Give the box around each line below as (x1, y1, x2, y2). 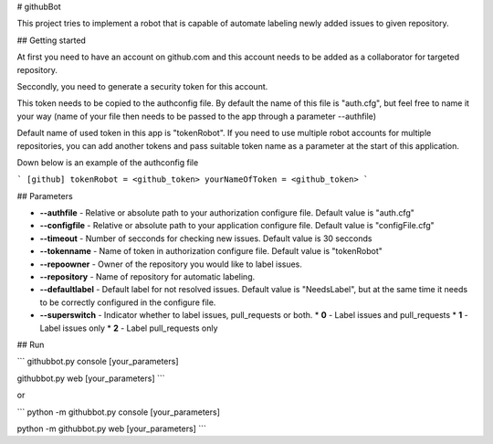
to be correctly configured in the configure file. (39, 297, 216, 308)
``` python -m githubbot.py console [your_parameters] (16, 407, 221, 418)
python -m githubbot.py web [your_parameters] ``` (16, 423, 207, 434)
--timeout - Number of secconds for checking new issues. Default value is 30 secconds (39, 233, 372, 244)
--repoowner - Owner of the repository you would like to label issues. (39, 259, 303, 270)
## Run (16, 339, 45, 350)
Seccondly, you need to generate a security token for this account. (16, 80, 268, 91)
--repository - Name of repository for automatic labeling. (39, 271, 256, 282)
